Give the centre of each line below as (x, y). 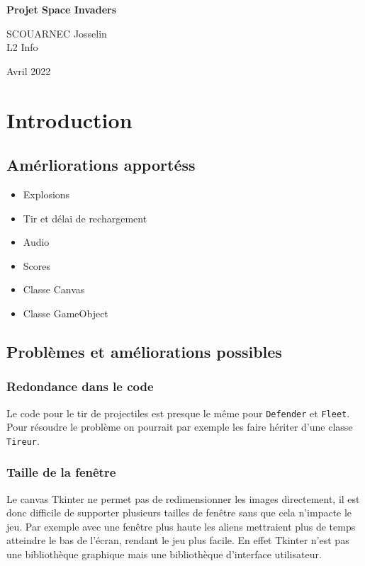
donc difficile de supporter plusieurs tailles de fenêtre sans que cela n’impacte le (179, 513)
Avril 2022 (29, 70)
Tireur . (23, 440)
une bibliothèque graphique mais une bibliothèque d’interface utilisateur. (164, 554)
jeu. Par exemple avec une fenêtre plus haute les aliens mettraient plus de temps (181, 526)
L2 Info (22, 47)
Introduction (69, 119)
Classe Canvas (54, 289)
